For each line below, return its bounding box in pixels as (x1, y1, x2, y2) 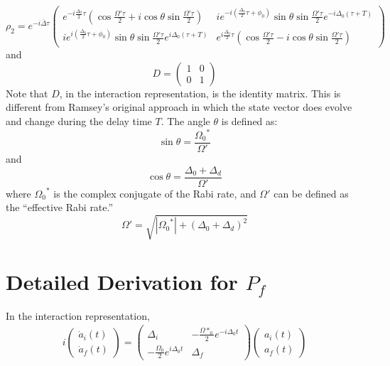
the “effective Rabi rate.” (6, 200, 114, 215)
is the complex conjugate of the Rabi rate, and (53, 185, 256, 200)
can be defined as (273, 185, 349, 200)
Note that (6, 85, 48, 100)
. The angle (161, 113, 210, 128)
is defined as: (221, 113, 278, 128)
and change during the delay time (6, 113, 152, 128)
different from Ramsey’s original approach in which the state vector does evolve (6, 99, 352, 114)
